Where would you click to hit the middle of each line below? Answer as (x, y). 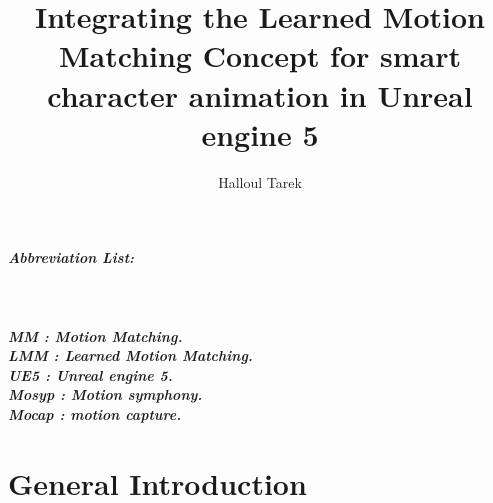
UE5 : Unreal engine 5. (90, 374)
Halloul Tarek (260, 181)
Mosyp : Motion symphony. (105, 394)
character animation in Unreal (260, 94)
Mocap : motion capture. (95, 414)
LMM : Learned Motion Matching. (130, 355)
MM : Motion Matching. (95, 335)
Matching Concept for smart (260, 55)
